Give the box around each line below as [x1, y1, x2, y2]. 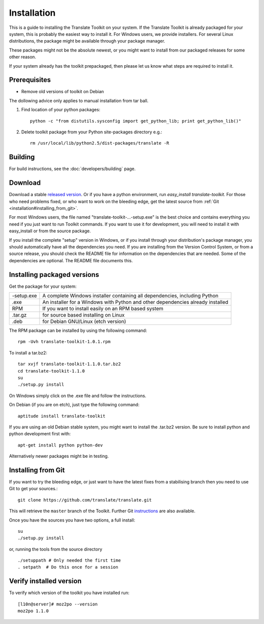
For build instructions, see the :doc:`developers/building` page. [9, 166, 136, 172]
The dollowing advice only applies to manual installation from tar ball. [9, 98, 149, 103]
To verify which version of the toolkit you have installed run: [9, 590, 130, 596]
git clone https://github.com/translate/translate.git [18, 497, 152, 502]
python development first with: [9, 431, 71, 437]
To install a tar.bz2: [9, 349, 47, 355]
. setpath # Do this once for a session [18, 564, 118, 570]
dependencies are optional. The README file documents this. [9, 257, 133, 263]
